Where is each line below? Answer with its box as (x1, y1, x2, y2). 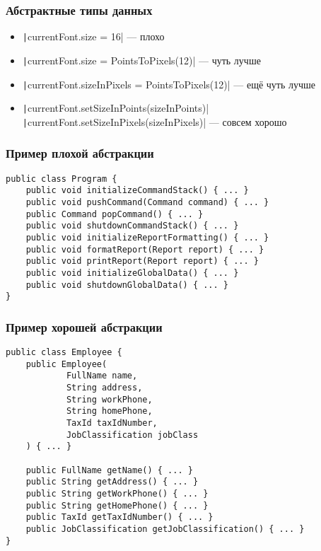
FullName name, (66, 371, 138, 381)
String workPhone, (66, 394, 153, 405)
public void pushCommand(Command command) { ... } (25, 197, 269, 208)
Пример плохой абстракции (6, 144, 154, 162)
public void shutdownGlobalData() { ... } (25, 279, 228, 290)
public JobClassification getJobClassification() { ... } (25, 524, 305, 534)
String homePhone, (66, 406, 153, 417)
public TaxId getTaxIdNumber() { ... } (25, 512, 214, 523)
